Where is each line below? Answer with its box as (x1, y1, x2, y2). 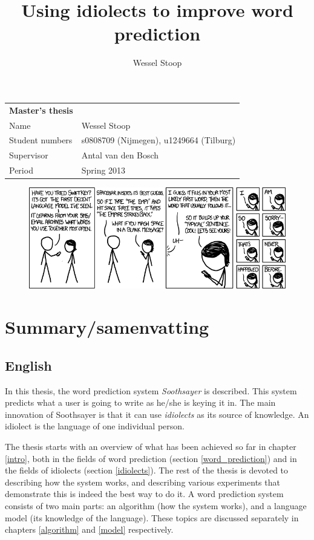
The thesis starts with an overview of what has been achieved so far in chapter (5, 440, 296, 452)
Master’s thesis (9, 103, 73, 116)
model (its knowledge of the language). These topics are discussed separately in (5, 511, 299, 524)
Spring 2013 (81, 164, 126, 177)
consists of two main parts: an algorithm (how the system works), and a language (5, 499, 307, 512)
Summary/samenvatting (5, 314, 209, 339)
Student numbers (9, 134, 73, 146)
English (5, 356, 52, 374)
